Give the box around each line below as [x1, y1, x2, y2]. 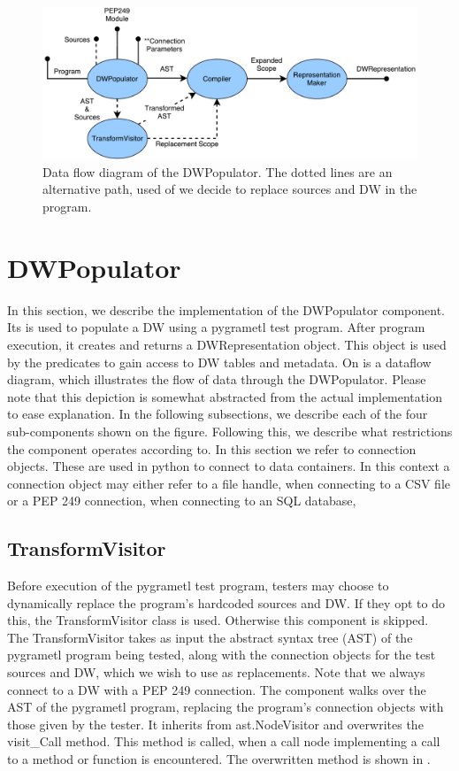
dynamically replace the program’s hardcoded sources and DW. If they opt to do [7, 593, 445, 612]
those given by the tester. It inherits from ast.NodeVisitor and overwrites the [7, 714, 424, 733]
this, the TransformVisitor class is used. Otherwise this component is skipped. [7, 611, 429, 629]
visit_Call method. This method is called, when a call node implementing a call [7, 732, 440, 751]
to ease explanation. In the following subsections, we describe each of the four [7, 405, 428, 423]
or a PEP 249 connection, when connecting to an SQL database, [7, 491, 356, 510]
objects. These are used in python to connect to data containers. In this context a [7, 457, 450, 475]
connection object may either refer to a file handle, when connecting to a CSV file [7, 474, 450, 492]
